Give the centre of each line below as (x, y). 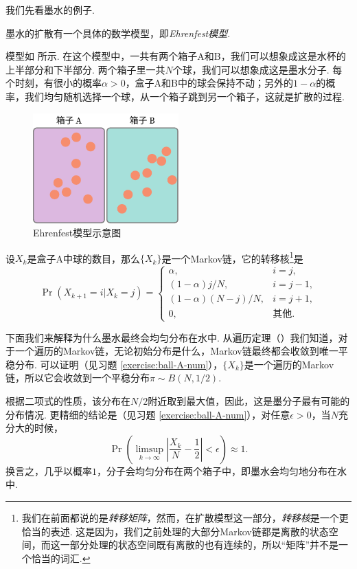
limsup (150, 449)
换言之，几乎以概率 (49, 470)
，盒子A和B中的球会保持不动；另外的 (209, 83)
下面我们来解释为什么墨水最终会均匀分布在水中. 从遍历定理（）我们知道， (172, 337)
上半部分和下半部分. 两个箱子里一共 (85, 69)
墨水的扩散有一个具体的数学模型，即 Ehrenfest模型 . (118, 33)
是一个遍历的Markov (289, 364)
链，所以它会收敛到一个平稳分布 (78, 378)
